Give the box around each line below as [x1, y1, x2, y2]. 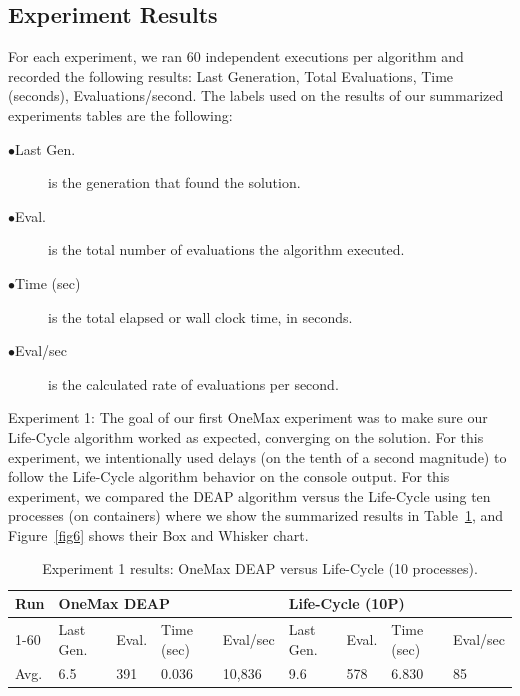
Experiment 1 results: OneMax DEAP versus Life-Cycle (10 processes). [42, 558, 478, 579]
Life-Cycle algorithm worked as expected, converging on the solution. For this [8, 426, 484, 447]
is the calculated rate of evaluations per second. [48, 373, 339, 394]
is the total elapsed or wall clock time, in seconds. [48, 306, 353, 327]
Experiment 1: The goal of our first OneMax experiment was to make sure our [8, 407, 488, 428]
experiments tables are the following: [8, 104, 233, 125]
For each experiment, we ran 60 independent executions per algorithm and [8, 46, 464, 67]
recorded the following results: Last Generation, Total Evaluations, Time [8, 65, 454, 86]
